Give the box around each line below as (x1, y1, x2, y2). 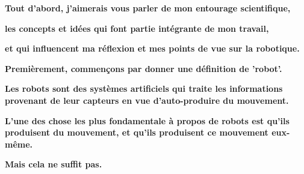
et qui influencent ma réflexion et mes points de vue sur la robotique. (5, 42, 300, 55)
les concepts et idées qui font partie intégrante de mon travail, (5, 22, 269, 34)
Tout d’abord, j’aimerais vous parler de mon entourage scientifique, (5, 2, 291, 14)
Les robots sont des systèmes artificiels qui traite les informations (5, 82, 283, 95)
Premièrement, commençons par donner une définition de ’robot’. (5, 62, 282, 74)
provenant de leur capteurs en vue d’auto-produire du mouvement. (5, 94, 289, 106)
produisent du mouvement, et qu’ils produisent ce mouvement (5, 126, 268, 139)
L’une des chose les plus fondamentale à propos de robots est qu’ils (5, 114, 290, 127)
